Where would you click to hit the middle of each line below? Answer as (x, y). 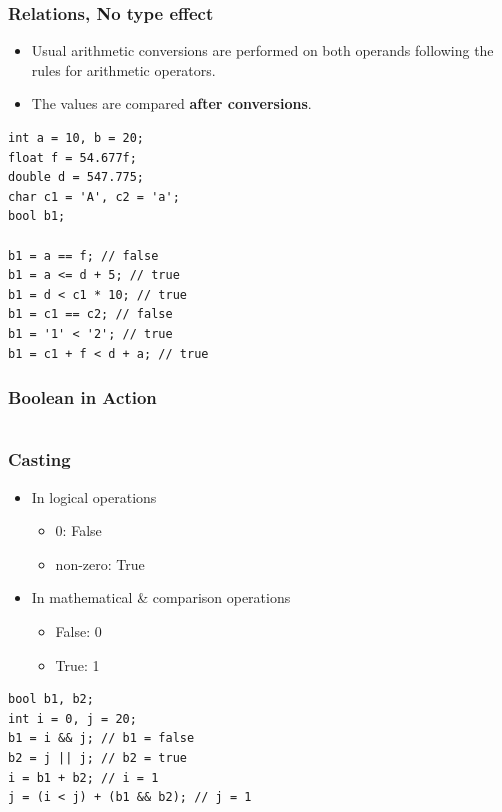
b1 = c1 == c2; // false (90, 314)
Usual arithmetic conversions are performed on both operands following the (262, 50)
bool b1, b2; (51, 699)
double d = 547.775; (76, 177)
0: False (78, 530)
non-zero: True (100, 563)
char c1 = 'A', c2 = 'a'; (94, 196)
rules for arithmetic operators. (123, 69)
